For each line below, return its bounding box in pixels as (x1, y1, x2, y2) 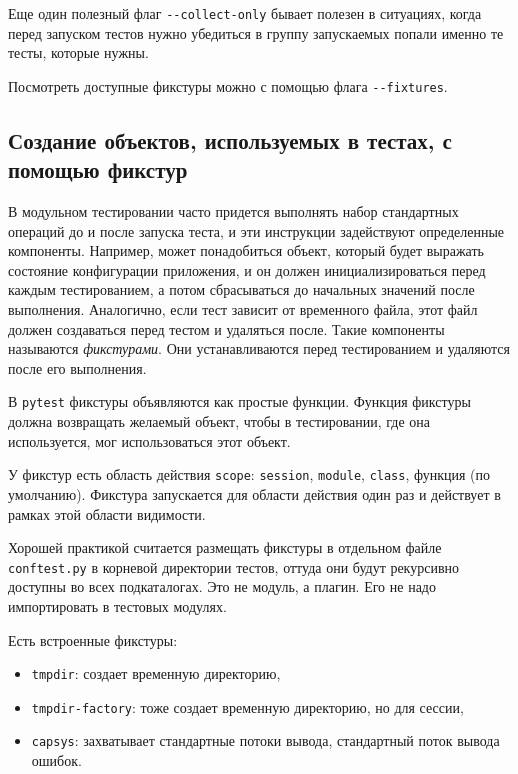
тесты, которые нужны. (8, 42, 149, 63)
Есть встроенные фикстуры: (8, 629, 178, 650)
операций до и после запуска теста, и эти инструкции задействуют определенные (8, 220, 505, 241)
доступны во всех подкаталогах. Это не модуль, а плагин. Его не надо (8, 576, 436, 597)
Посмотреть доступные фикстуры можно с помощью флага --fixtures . (8, 75, 448, 96)
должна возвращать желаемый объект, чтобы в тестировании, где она (8, 411, 431, 432)
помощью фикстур (8, 154, 188, 185)
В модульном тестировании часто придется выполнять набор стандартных (8, 201, 459, 222)
